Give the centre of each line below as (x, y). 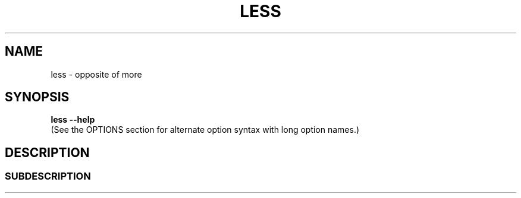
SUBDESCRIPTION (48, 176)
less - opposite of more (96, 74)
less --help (73, 120)
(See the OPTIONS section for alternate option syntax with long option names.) (205, 130)
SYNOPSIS (37, 97)
